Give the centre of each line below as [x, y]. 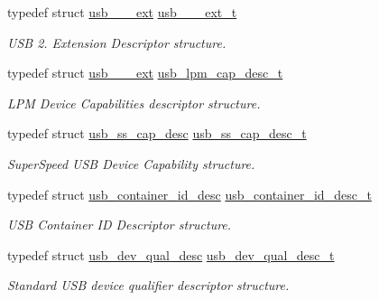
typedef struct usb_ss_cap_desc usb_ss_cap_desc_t [157, 133]
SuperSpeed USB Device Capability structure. [131, 163]
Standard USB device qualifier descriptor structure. [148, 285]
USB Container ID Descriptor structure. [120, 225]
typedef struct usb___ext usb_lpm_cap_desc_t [145, 73]
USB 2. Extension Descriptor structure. [117, 42]
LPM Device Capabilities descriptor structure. [134, 103]
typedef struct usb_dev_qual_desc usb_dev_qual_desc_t [171, 254]
